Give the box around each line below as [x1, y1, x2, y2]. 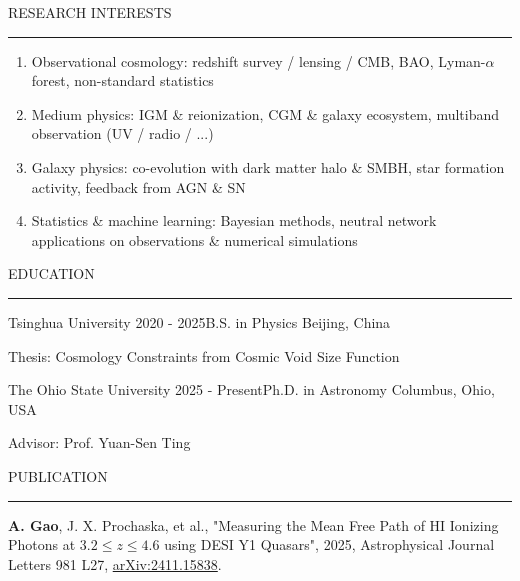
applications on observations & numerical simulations [31, 229, 358, 250]
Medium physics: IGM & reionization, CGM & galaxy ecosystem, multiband [31, 103, 500, 124]
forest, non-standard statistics [31, 70, 214, 91]
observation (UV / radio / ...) [31, 123, 214, 144]
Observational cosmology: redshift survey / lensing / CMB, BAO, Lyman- [31, 50, 486, 71]
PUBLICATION [8, 465, 108, 486]
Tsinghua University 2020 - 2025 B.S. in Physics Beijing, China [8, 311, 391, 332]
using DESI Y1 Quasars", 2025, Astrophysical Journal [164, 534, 495, 555]
